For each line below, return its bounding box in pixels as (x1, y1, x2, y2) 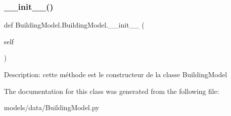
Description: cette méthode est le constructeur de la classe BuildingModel (4, 69, 227, 79)
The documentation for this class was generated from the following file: (4, 86, 219, 96)
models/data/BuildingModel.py (4, 102, 99, 113)
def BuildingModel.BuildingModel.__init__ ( (4, 20, 144, 30)
